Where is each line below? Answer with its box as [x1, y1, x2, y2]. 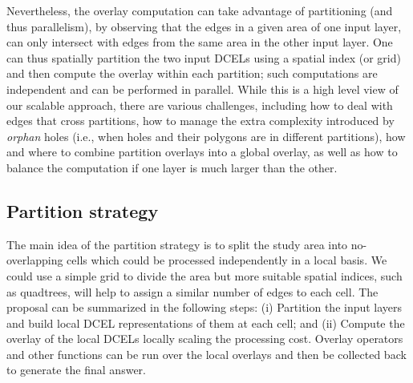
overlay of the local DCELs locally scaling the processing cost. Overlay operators [6, 330, 403, 347]
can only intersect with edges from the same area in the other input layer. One [6, 34, 393, 50]
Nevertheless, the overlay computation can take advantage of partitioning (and [6, 2, 393, 18]
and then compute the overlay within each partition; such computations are [6, 65, 378, 82]
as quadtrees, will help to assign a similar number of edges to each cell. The [6, 283, 379, 300]
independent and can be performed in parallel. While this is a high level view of [6, 80, 399, 97]
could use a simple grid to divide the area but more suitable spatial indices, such [6, 267, 403, 284]
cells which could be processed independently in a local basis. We [67, 252, 387, 268]
